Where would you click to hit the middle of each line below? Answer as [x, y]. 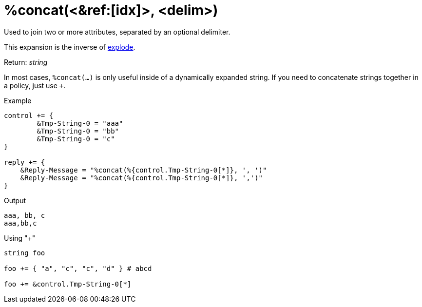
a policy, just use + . [35, 85]
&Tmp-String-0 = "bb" [78, 131]
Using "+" [20, 238]
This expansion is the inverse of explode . [70, 47]
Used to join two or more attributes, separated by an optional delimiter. [117, 32]
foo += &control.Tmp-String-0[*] [68, 284]
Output [15, 200]
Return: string [26, 62]
